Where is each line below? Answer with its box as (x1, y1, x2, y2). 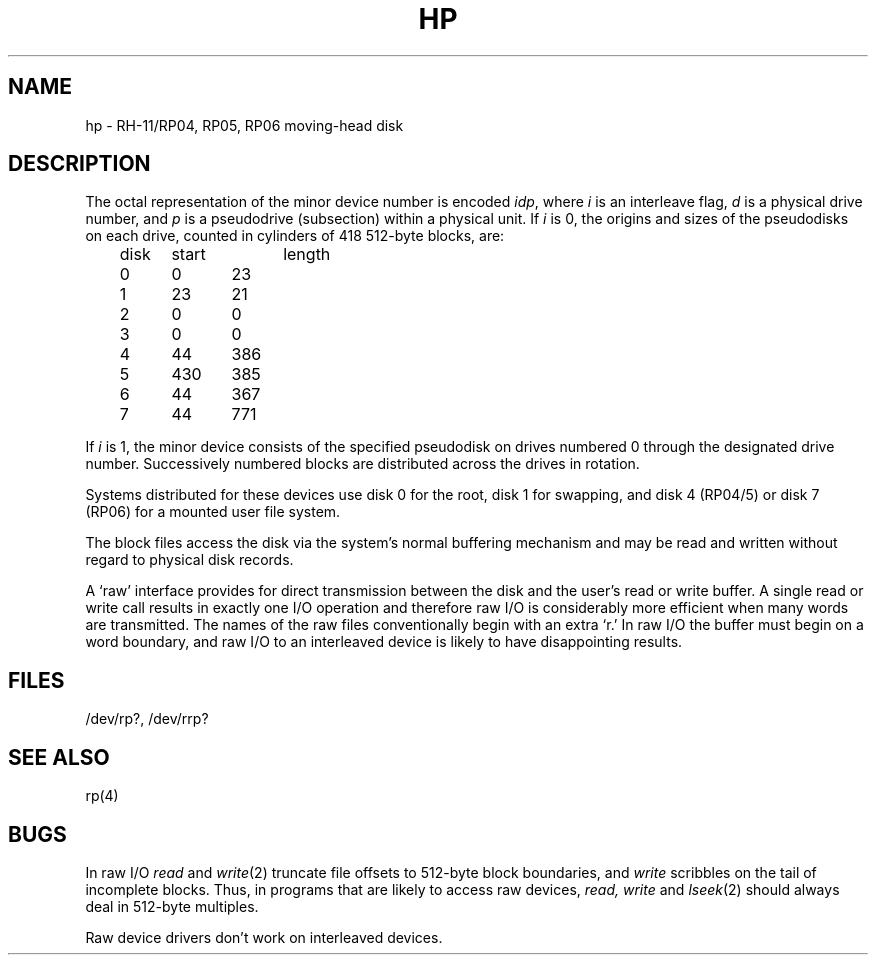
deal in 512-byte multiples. (85, 897, 259, 915)
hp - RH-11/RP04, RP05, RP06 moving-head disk (85, 116, 404, 134)
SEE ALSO (8, 744, 110, 770)
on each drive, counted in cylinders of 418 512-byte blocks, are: (85, 227, 505, 245)
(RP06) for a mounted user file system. (85, 503, 341, 521)
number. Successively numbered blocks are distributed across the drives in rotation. (85, 455, 640, 473)
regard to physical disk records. (85, 551, 294, 569)
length (283, 244, 331, 265)
